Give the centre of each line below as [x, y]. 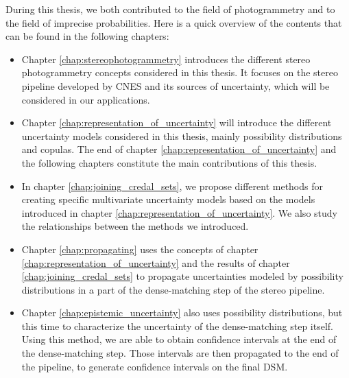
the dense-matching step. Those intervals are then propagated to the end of [180, 353]
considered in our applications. [86, 99]
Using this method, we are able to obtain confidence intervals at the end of [179, 339]
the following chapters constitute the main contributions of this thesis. [169, 162]
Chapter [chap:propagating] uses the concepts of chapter [140, 249]
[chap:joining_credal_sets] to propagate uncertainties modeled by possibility [182, 276]
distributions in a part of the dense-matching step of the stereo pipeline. [173, 289]
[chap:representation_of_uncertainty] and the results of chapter [156, 262]
